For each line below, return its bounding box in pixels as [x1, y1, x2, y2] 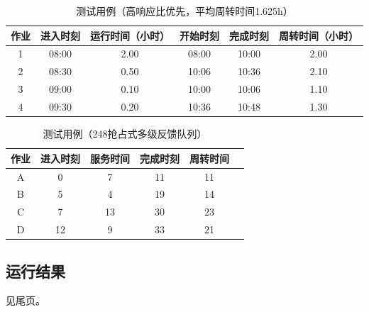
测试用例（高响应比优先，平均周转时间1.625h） [76, 4, 293, 18]
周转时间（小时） [279, 28, 358, 43]
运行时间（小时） [90, 28, 170, 43]
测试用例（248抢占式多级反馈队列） [43, 126, 207, 141]
